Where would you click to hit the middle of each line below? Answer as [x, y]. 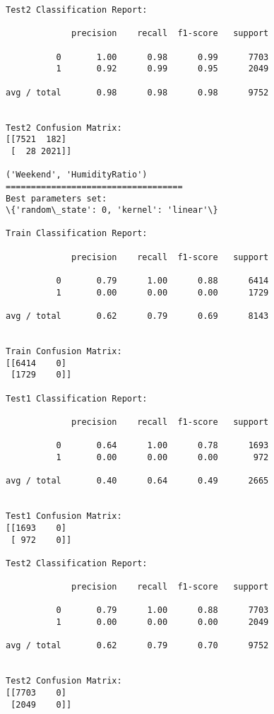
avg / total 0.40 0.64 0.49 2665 [137, 481]
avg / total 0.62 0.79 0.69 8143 [137, 316]
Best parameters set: [56, 198]
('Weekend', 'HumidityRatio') [77, 175]
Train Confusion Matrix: [64, 352]
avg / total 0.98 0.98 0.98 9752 [137, 92]
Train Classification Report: [77, 234]
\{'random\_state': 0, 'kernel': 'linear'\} [112, 210]
